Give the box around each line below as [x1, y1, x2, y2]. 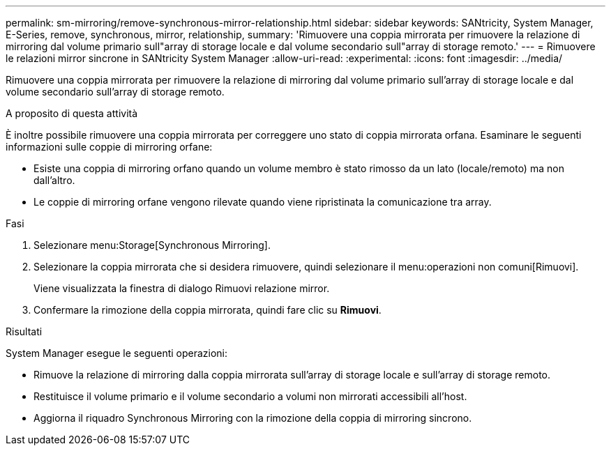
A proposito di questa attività [6, 107, 138, 119]
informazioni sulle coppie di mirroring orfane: [6, 141, 213, 153]
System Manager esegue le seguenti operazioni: [6, 347, 228, 359]
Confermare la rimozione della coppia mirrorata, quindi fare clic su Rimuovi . [33, 304, 382, 316]
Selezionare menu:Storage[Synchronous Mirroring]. [33, 239, 271, 251]
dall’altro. [33, 174, 75, 186]
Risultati [6, 326, 43, 337]
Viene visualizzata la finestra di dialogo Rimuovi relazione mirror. [33, 282, 330, 294]
